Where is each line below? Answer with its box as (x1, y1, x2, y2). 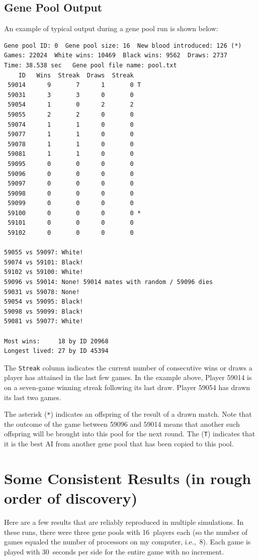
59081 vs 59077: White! (4, 318, 83, 325)
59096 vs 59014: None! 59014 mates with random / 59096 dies (4, 278, 213, 286)
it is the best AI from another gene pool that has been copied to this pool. (4, 438, 234, 449)
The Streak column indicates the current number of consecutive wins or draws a (4, 362, 252, 372)
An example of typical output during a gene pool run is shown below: (4, 23, 218, 34)
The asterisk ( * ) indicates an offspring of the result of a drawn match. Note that (4, 409, 252, 419)
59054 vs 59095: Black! (4, 298, 83, 306)
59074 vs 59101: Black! (4, 258, 83, 266)
